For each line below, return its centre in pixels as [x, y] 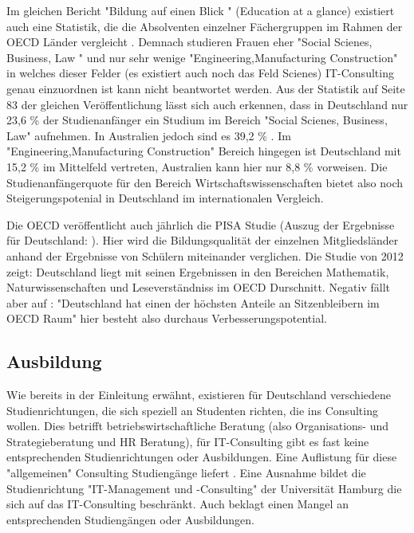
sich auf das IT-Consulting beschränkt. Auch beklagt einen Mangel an [177, 504]
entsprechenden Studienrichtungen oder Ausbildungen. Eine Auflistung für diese [202, 457]
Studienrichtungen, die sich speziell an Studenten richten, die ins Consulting [192, 410]
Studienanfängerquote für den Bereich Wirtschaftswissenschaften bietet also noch [205, 182]
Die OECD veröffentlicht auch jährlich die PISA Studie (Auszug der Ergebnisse [201, 224]
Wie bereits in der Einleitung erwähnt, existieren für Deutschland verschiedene [199, 395]
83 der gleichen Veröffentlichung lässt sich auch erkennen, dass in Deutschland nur [207, 104]
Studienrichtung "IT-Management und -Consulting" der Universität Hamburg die [204, 488]
